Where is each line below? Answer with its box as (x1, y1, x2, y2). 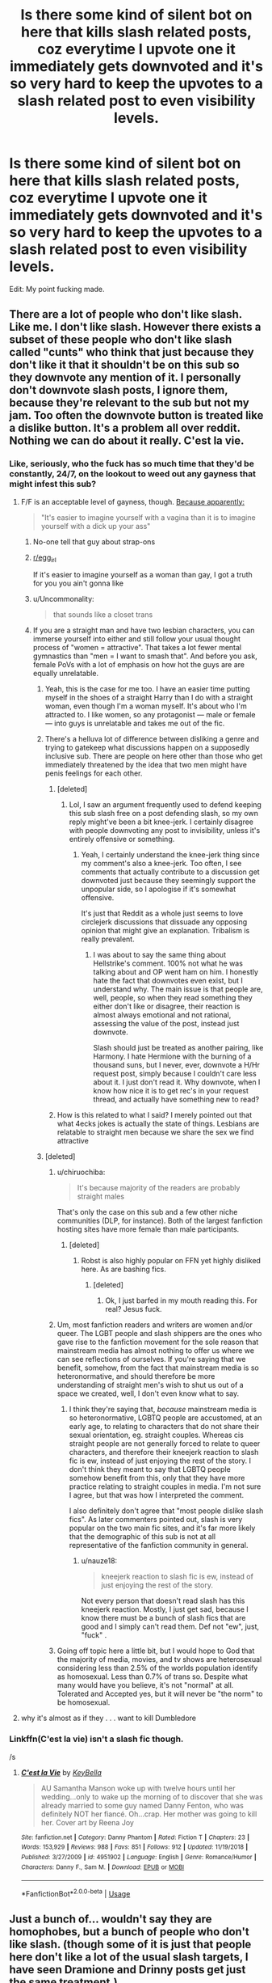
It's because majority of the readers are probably (77, 1183, 241, 1193)
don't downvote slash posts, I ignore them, (9, 383, 228, 397)
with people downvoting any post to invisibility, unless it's (69, 826, 261, 835)
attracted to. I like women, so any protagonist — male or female (44, 710, 256, 720)
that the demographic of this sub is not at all (69, 1532, 216, 1541)
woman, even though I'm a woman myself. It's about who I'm (44, 701, 247, 711)
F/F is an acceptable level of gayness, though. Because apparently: (20, 497, 245, 506)
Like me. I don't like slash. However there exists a (9, 320, 262, 334)
